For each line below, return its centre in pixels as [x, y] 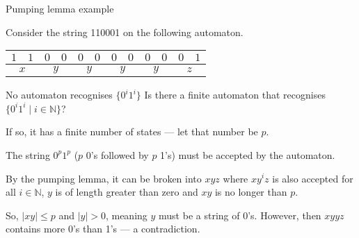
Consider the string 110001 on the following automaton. [125, 32]
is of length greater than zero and [127, 192]
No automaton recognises [59, 95]
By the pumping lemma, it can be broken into [104, 178]
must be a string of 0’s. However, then [240, 215]
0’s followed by [117, 154]
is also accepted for [313, 178]
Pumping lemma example [60, 8]
